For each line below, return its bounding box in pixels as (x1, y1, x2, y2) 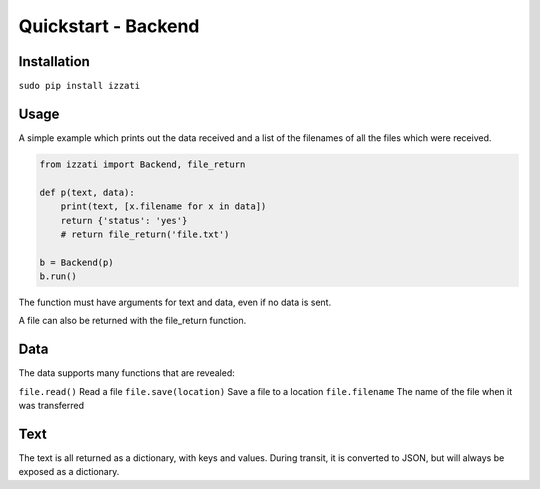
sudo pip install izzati (18, 80, 140, 92)
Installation (18, 53, 90, 70)
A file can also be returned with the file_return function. (18, 315, 247, 327)
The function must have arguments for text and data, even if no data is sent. (18, 296, 332, 309)
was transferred (18, 400, 85, 412)
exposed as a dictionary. (18, 466, 120, 478)
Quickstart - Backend (18, 15, 200, 37)
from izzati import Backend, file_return (39, 158, 246, 170)
